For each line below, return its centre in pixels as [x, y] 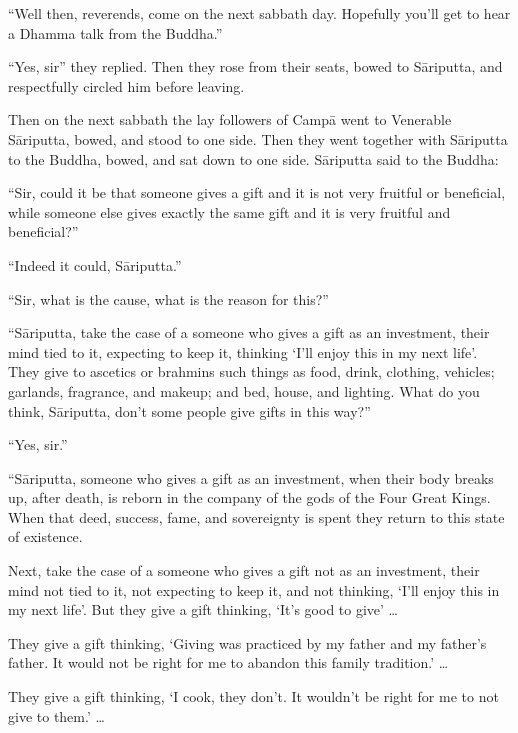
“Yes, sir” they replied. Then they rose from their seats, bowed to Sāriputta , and [255, 66]
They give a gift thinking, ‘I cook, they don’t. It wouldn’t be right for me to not [253, 696]
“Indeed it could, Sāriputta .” [95, 264]
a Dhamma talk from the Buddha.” [115, 32]
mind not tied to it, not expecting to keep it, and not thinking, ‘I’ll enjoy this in [254, 589]
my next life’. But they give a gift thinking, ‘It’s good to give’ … [203, 609]
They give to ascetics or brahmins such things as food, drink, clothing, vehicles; [251, 371]
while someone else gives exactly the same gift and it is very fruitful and [229, 211]
